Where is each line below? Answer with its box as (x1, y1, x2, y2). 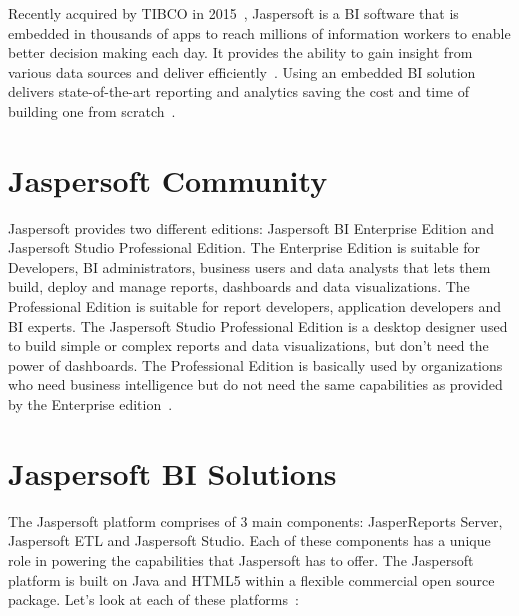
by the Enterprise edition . (8, 394, 173, 415)
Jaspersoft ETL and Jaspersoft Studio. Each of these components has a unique (8, 530, 491, 551)
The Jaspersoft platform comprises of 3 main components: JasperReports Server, (8, 510, 503, 531)
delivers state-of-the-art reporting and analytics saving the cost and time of (8, 81, 469, 102)
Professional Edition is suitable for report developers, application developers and (8, 296, 502, 317)
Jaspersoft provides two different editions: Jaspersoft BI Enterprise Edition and (8, 217, 494, 238)
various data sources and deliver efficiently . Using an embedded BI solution (8, 61, 476, 82)
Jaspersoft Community (8, 159, 328, 200)
